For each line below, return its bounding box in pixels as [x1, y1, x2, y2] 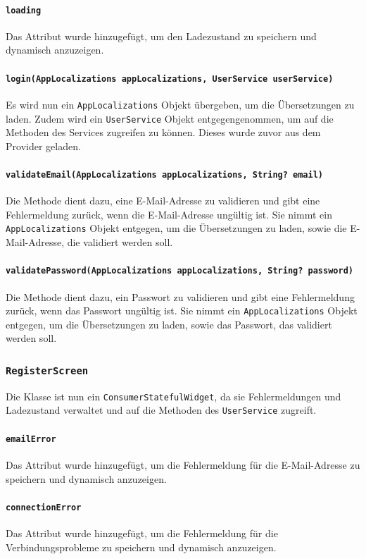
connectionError [6, 502, 82, 512]
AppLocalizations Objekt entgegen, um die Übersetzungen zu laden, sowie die [6, 221, 347, 235]
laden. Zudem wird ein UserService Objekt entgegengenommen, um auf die [6, 111, 334, 125]
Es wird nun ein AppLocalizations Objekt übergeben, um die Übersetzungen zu [6, 97, 355, 111]
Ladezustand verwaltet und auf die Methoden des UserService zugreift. [6, 403, 317, 417]
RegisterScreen [6, 364, 89, 376]
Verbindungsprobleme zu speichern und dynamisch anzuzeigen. [6, 539, 277, 554]
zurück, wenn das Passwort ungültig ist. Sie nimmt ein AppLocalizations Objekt [6, 303, 358, 318]
